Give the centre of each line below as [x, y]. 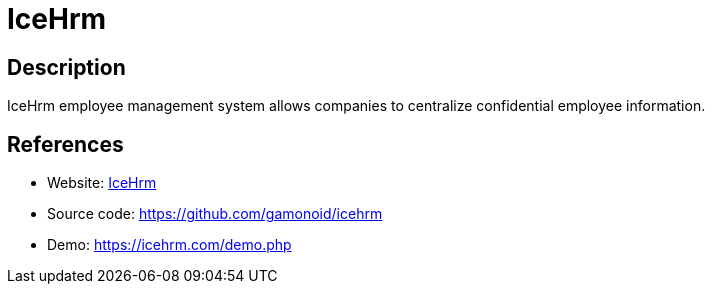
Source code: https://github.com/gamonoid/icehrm [215, 214]
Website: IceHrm [102, 183]
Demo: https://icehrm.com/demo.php [169, 245]
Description [66, 67]
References [65, 144]
